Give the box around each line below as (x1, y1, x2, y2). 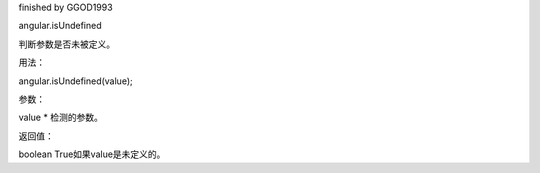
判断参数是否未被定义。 (18, 38, 115, 50)
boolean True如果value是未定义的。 (18, 148, 166, 160)
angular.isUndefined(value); (18, 75, 134, 87)
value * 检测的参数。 (18, 111, 104, 124)
